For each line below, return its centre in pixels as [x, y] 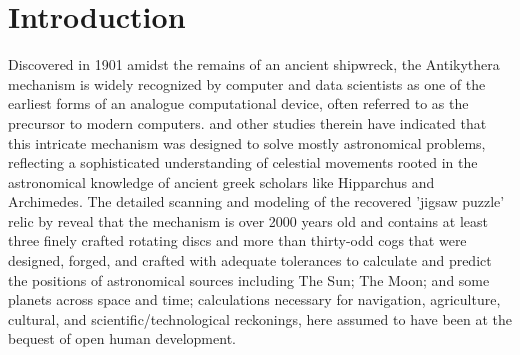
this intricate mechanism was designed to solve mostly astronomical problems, [247, 142]
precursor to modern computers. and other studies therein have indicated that [247, 122]
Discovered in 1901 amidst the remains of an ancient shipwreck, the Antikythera [254, 64]
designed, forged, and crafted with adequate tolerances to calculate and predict [250, 260]
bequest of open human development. [122, 338]
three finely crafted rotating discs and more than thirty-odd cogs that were [237, 240]
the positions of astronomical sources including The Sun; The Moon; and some [249, 279]
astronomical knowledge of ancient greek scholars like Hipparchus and [221, 181]
